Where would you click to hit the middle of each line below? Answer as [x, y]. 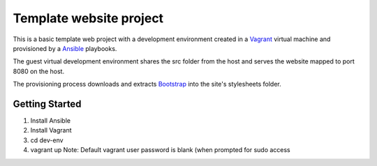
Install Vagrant [51, 130]
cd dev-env [47, 140]
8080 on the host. [39, 71]
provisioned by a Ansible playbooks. [65, 48]
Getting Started [47, 104]
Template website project [88, 18]
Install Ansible [51, 121]
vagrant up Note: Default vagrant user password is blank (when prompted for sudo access [161, 150]
